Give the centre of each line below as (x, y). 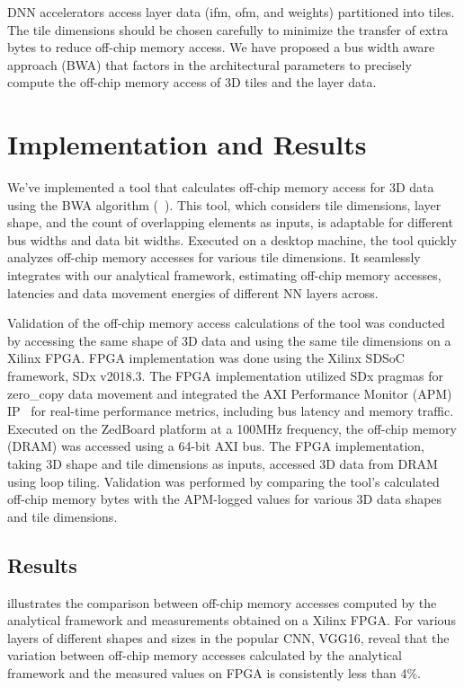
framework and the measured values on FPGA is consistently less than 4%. (214, 672)
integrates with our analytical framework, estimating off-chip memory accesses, (224, 275)
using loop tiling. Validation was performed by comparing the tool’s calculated (223, 481)
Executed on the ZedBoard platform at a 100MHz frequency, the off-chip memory (232, 428)
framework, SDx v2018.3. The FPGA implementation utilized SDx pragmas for (225, 376)
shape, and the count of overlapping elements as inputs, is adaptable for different (230, 222)
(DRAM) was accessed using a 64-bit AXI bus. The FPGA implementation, (216, 446)
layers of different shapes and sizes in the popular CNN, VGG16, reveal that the (228, 637)
